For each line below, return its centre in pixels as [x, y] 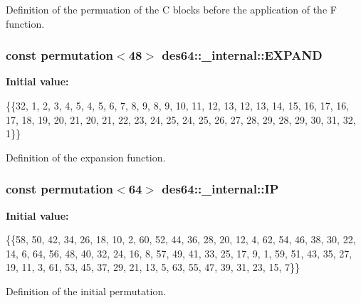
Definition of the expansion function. [86, 157]
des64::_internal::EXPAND [242, 55]
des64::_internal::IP [220, 189]
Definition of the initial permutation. [86, 291]
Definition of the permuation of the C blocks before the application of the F [171, 9]
